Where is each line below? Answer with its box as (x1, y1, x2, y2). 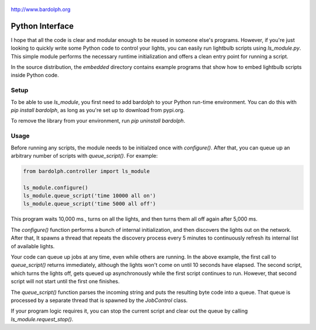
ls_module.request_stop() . (11, 315, 74, 322)
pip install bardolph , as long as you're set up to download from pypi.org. (11, 107, 185, 113)
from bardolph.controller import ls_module (23, 168, 150, 175)
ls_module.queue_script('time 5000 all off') (23, 200, 156, 207)
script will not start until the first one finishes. (11, 278, 120, 285)
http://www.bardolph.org (11, 6, 71, 13)
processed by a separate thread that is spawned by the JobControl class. (11, 297, 188, 304)
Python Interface (11, 21, 74, 31)
